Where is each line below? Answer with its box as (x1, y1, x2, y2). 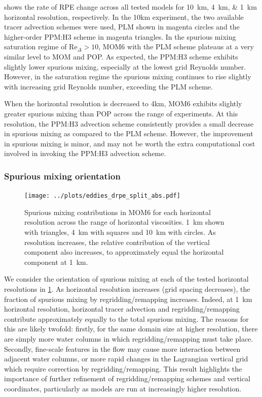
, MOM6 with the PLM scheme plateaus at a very (98, 41, 254, 52)
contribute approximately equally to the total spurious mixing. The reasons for (4, 313, 249, 324)
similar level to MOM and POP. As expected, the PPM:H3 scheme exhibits (4, 51, 238, 62)
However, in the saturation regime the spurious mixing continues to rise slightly (4, 71, 251, 82)
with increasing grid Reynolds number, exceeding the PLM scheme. (4, 81, 213, 91)
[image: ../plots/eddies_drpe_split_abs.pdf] (24, 192, 180, 200)
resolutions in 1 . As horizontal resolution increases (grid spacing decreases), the (4, 283, 250, 294)
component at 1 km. (24, 256, 88, 267)
